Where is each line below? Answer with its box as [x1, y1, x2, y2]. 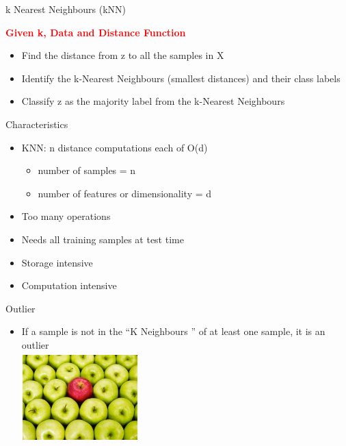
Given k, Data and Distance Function [5, 25, 186, 39]
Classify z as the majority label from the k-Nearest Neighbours [21, 94, 285, 108]
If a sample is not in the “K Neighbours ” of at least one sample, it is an [21, 324, 325, 338]
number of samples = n [38, 163, 136, 177]
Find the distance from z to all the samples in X [21, 48, 224, 62]
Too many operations [21, 209, 111, 223]
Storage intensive [21, 255, 93, 269]
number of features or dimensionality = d [38, 186, 212, 200]
